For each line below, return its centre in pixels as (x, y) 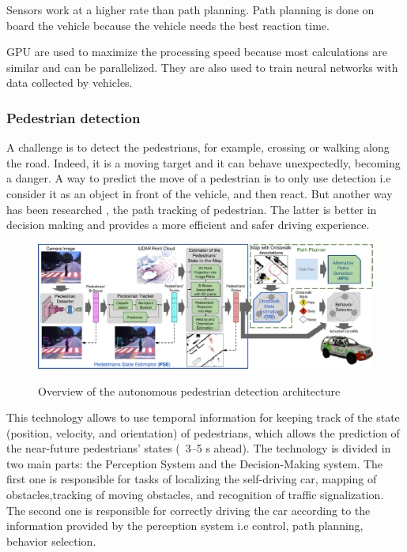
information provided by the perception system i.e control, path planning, (185, 526)
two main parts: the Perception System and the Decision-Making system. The (195, 463)
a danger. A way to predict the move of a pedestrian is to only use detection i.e (199, 178)
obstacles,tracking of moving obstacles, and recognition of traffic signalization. (195, 495)
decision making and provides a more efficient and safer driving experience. (188, 225)
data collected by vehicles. (70, 83)
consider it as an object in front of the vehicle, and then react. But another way (200, 193)
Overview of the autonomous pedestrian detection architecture (189, 391)
